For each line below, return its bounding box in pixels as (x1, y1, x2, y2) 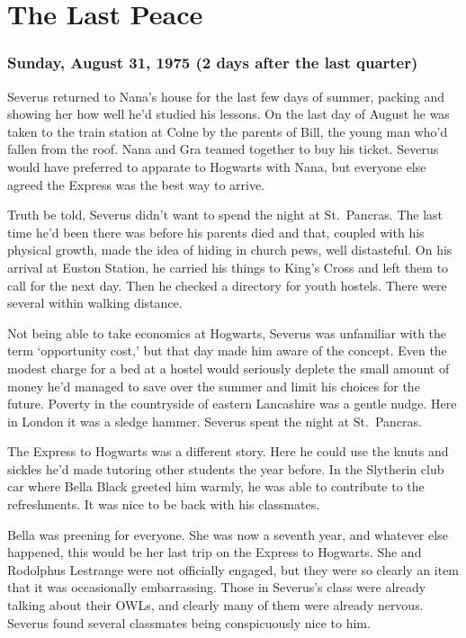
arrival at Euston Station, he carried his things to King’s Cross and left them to (7, 257, 449, 276)
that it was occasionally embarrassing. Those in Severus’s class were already (7, 578, 426, 597)
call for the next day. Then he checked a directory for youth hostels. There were (7, 275, 447, 294)
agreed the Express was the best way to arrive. (7, 175, 265, 193)
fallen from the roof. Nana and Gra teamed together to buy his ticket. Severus (7, 139, 439, 158)
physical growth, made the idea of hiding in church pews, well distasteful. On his (7, 240, 453, 259)
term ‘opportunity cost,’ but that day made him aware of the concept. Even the (7, 341, 447, 360)
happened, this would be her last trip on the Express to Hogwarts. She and (7, 543, 422, 562)
